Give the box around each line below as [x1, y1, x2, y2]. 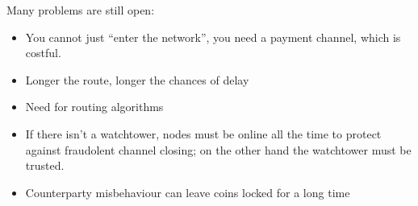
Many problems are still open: [6, 2, 155, 18]
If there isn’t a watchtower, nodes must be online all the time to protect [25, 125, 382, 142]
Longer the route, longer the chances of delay [25, 71, 249, 88]
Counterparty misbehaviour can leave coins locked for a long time [25, 183, 350, 200]
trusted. [25, 157, 65, 174]
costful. [25, 44, 61, 61]
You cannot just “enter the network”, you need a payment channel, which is [25, 28, 401, 45]
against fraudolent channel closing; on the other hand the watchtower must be [25, 141, 412, 158]
